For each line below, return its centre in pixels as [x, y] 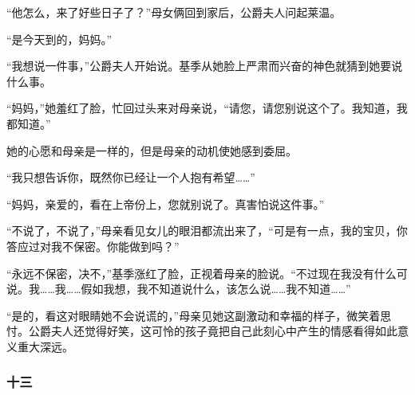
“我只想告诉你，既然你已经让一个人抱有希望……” [131, 177]
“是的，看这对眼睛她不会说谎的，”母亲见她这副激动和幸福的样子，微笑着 [194, 315]
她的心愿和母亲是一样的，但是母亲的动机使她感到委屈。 [152, 150]
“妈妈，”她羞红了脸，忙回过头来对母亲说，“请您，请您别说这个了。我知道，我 [207, 108]
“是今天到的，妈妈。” [59, 39]
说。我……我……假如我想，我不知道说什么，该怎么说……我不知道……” [179, 289]
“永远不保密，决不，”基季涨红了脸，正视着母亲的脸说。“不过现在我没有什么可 [207, 273]
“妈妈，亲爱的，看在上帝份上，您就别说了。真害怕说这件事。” [166, 203]
